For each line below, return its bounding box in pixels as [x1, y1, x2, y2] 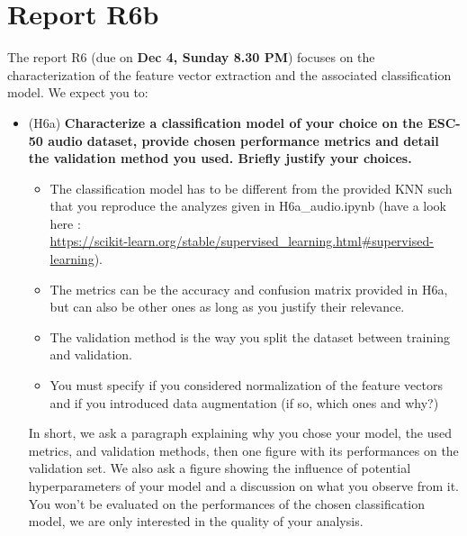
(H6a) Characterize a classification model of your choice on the [28, 113, 423, 132]
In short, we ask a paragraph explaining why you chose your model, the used [28, 423, 453, 442]
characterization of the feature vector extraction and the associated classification [7, 65, 452, 84]
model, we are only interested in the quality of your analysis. [28, 512, 364, 531]
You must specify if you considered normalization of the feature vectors [49, 376, 443, 395]
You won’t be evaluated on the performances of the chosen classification [28, 494, 425, 513]
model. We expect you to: [7, 83, 148, 102]
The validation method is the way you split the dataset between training [49, 327, 450, 346]
